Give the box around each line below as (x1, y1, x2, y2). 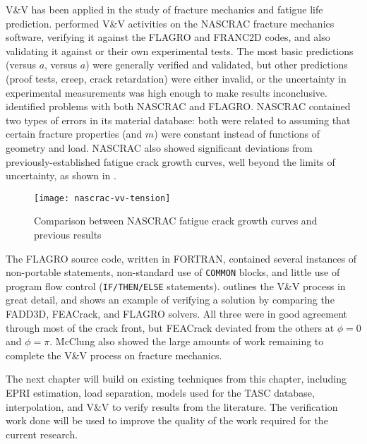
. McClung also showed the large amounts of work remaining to (49, 334, 324, 349)
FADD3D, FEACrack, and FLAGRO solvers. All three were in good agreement (6, 306, 348, 321)
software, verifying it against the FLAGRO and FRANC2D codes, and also (6, 30, 330, 44)
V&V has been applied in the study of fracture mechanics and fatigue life (6, 2, 323, 16)
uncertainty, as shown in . (6, 168, 116, 183)
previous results (34, 227, 102, 241)
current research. (6, 426, 78, 441)
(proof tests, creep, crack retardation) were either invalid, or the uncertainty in (6, 71, 347, 85)
